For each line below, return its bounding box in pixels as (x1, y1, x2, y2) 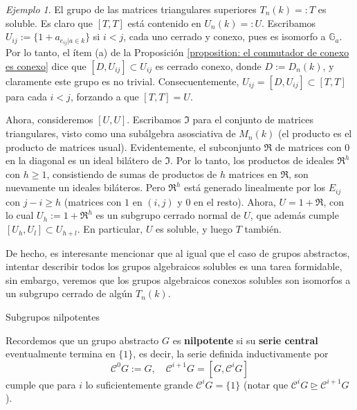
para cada (6, 89, 47, 103)
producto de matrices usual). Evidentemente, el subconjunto (6, 139, 261, 154)
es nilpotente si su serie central (172, 332, 318, 347)
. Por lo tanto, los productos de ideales (170, 153, 334, 168)
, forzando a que (70, 89, 139, 103)
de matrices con (275, 139, 342, 154)
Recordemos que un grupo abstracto (6, 332, 159, 347)
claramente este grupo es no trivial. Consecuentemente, (6, 73, 239, 88)
